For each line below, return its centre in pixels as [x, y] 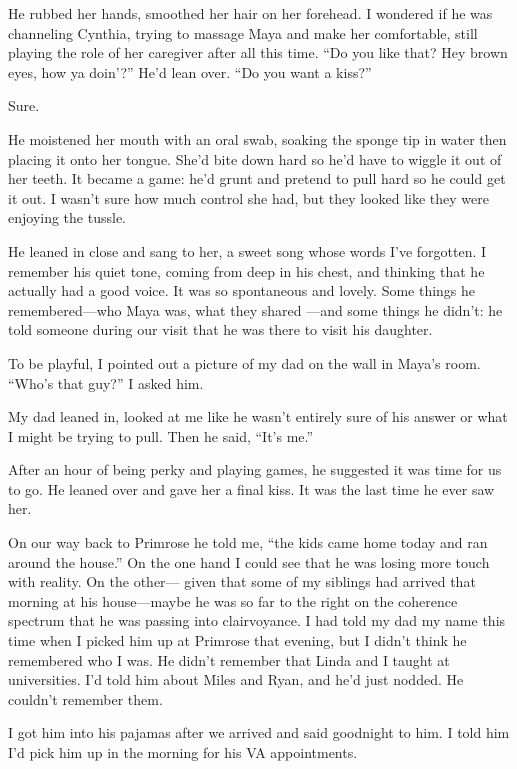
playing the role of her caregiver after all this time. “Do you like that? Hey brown [258, 52]
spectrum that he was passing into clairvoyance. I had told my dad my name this [257, 620]
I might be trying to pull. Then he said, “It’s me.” [161, 435]
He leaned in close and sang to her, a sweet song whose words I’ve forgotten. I [247, 250]
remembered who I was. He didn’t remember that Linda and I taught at [229, 659]
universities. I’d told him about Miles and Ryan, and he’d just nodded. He [236, 679]
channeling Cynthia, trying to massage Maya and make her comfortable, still [243, 32]
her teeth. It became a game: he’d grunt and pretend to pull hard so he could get [257, 178]
